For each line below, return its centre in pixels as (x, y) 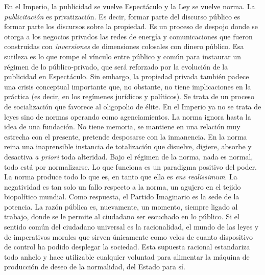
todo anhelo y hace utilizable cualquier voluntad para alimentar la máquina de (127, 256)
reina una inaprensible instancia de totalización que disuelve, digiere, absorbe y (128, 146)
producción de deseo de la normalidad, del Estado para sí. (95, 267)
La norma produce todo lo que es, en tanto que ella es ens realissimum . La (121, 177)
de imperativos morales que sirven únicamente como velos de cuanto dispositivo (129, 236)
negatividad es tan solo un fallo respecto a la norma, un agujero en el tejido (123, 186)
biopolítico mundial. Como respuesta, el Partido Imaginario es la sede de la (122, 197)
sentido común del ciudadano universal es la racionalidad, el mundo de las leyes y (131, 227)
